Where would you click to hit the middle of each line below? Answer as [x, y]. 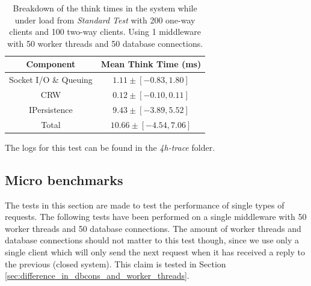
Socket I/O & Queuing [51, 80]
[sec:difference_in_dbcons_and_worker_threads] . [97, 275]
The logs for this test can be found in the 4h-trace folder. [110, 147]
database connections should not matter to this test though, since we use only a [152, 240]
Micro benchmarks [64, 179]
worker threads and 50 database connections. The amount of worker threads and [153, 228]
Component [51, 64]
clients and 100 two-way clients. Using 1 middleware [105, 32]
